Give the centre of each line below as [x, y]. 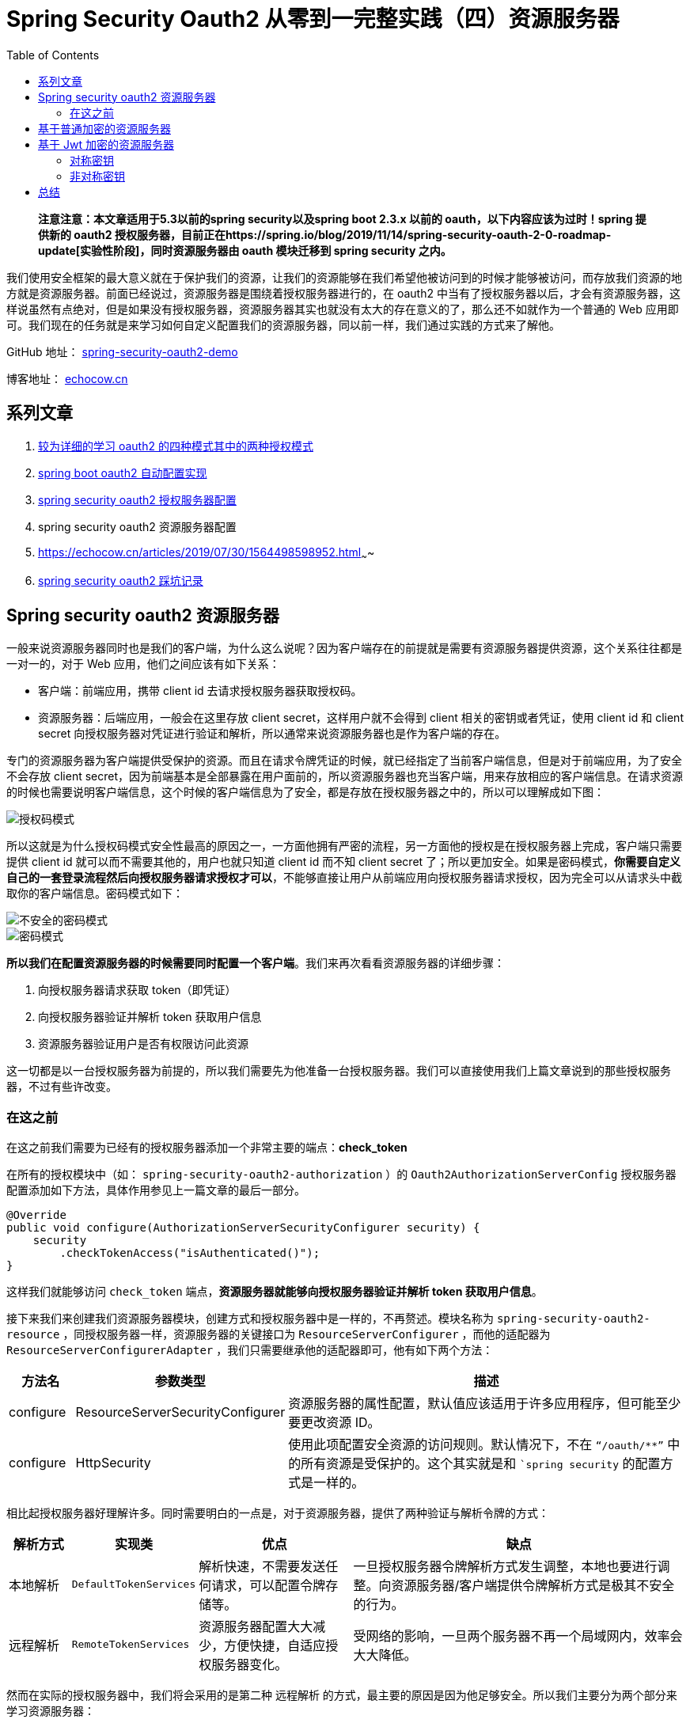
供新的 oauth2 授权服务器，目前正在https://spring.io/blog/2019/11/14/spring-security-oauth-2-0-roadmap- [325, 234]
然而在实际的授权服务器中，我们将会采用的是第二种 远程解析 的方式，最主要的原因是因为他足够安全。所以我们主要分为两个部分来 [342, 1695]
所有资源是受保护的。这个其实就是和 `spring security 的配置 [481, 1463]
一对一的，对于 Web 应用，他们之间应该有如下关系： [143, 664]
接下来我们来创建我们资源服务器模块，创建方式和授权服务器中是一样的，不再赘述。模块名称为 [250, 1318]
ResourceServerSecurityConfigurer [180, 1412]
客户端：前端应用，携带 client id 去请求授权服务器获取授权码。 [200, 691]
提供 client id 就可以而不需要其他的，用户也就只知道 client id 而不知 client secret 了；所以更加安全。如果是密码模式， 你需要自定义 [344, 862]
